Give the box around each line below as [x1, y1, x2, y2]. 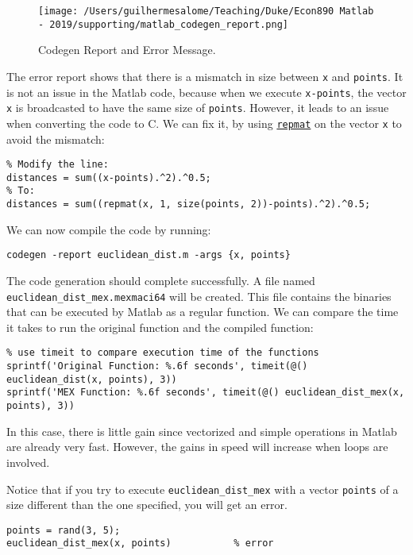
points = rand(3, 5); [6, 524, 121, 536]
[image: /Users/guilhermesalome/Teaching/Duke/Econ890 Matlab [38, 6, 374, 17]
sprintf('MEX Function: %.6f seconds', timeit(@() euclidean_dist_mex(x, [6, 387, 405, 399]
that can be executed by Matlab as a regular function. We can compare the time [6, 303, 399, 320]
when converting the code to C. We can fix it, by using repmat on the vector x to [6, 114, 402, 131]
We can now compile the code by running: [6, 221, 211, 237]
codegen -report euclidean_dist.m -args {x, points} [6, 249, 291, 261]
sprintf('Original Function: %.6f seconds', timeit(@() [6, 360, 308, 372]
